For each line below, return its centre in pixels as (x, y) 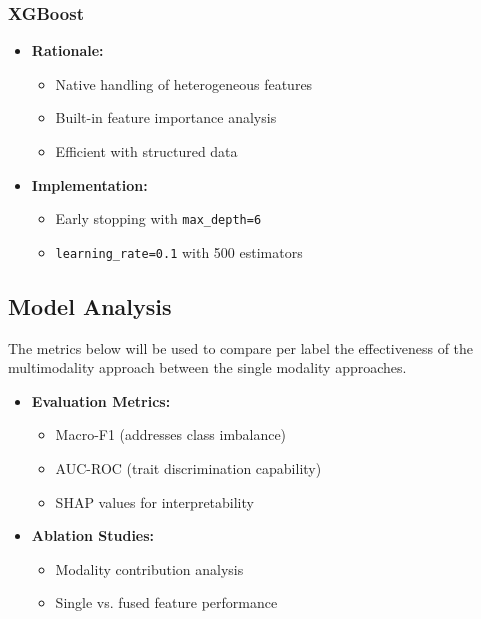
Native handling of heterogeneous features (184, 83)
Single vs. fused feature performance (166, 602)
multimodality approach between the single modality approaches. (207, 367)
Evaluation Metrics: (101, 400)
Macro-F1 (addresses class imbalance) (171, 434)
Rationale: (67, 50)
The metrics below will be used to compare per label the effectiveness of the (241, 347)
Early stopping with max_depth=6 (158, 218)
